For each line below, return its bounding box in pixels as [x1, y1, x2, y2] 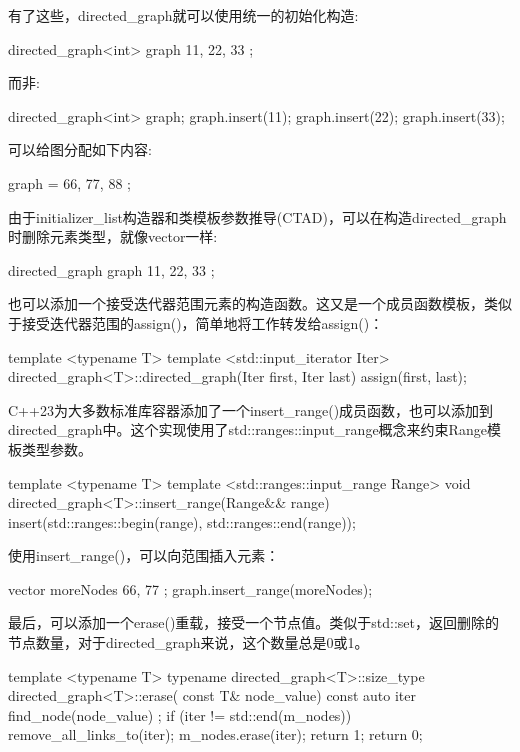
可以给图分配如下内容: [8, 139, 152, 160]
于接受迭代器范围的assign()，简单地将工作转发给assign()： [8, 312, 384, 333]
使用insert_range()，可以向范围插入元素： [8, 545, 280, 566]
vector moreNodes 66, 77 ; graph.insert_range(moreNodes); [8, 578, 373, 599]
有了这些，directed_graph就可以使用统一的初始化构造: [8, 5, 359, 25]
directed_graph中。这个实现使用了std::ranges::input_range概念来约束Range [8, 419, 487, 440]
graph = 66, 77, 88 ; [8, 172, 131, 193]
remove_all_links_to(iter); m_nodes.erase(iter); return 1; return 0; [8, 724, 423, 745]
